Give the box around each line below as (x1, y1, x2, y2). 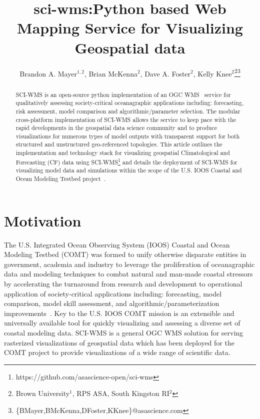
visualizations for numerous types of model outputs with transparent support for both (15, 131, 240, 140)
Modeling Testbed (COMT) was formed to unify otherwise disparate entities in (4, 249, 246, 259)
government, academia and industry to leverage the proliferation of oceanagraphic (4, 258, 255, 269)
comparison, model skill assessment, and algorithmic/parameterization (4, 298, 219, 308)
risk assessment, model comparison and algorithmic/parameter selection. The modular (15, 106, 240, 115)
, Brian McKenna (84, 68, 137, 78)
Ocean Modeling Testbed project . (15, 174, 105, 183)
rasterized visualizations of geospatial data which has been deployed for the (4, 337, 234, 347)
